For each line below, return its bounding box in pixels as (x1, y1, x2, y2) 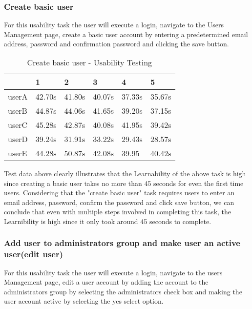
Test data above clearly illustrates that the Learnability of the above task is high (4, 168, 246, 178)
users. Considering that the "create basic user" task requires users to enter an (4, 187, 235, 198)
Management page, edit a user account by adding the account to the (4, 277, 209, 287)
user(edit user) (4, 248, 63, 260)
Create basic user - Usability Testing (27, 57, 152, 68)
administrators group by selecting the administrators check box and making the (4, 286, 242, 296)
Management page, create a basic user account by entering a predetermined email (4, 29, 248, 39)
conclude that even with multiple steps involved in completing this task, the (4, 206, 231, 217)
